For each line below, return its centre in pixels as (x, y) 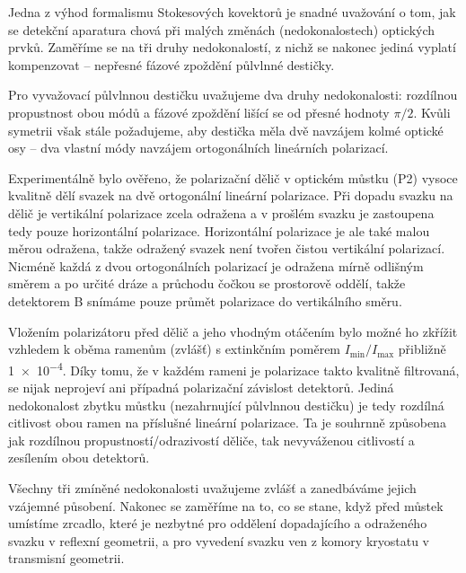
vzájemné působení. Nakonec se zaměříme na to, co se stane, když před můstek (226, 505)
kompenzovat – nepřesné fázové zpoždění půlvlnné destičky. (171, 64)
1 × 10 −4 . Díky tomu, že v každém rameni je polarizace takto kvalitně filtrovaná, (234, 368)
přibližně (422, 349)
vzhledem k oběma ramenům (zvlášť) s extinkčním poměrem (175, 349)
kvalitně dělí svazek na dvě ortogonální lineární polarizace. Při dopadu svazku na (231, 195)
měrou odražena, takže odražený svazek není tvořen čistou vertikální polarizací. (227, 248)
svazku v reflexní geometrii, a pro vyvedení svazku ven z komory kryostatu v (219, 540)
